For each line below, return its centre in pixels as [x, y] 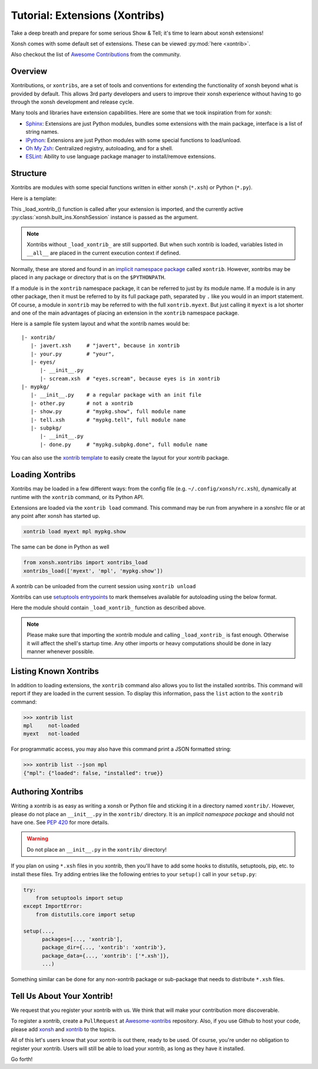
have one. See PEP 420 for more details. [60, 823]
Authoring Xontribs [47, 792]
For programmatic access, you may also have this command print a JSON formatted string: [121, 749]
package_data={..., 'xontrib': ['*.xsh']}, [106, 956]
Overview [29, 72]
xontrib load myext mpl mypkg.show [74, 532]
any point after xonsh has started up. [55, 516]
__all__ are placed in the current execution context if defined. [104, 253]
